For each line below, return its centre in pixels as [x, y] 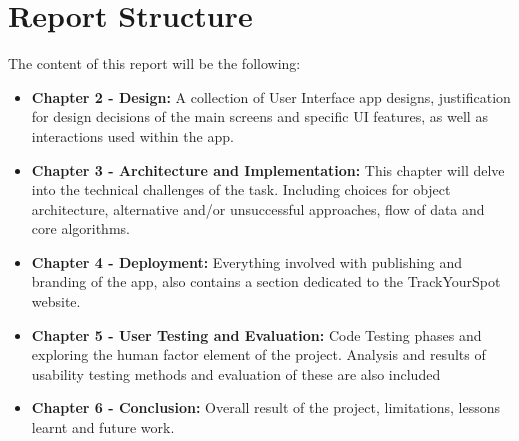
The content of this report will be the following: [154, 63]
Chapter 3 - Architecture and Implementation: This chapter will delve [268, 169]
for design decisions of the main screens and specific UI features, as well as [259, 116]
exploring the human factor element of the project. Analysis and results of [258, 354]
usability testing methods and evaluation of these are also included [236, 373]
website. [56, 301]
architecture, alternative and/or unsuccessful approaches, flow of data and [258, 208]
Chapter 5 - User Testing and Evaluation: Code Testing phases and [256, 334]
